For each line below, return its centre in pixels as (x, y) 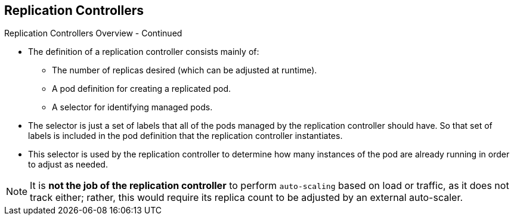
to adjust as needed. (68, 165)
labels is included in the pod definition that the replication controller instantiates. (185, 136)
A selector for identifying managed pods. (132, 107)
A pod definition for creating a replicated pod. (141, 89)
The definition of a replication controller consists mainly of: (144, 52)
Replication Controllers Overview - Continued (93, 33)
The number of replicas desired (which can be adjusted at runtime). (185, 70)
